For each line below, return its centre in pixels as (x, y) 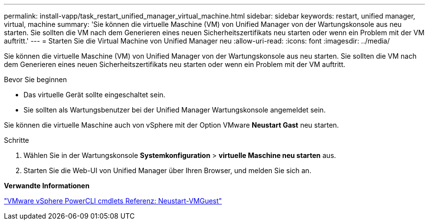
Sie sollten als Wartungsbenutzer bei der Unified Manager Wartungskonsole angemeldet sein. (175, 110)
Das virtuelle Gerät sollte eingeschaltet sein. (95, 95)
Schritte (17, 140)
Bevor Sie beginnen (36, 79)
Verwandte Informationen (47, 186)
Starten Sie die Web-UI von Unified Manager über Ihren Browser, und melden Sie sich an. (167, 170)
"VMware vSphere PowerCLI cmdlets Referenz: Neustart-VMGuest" (113, 201)
